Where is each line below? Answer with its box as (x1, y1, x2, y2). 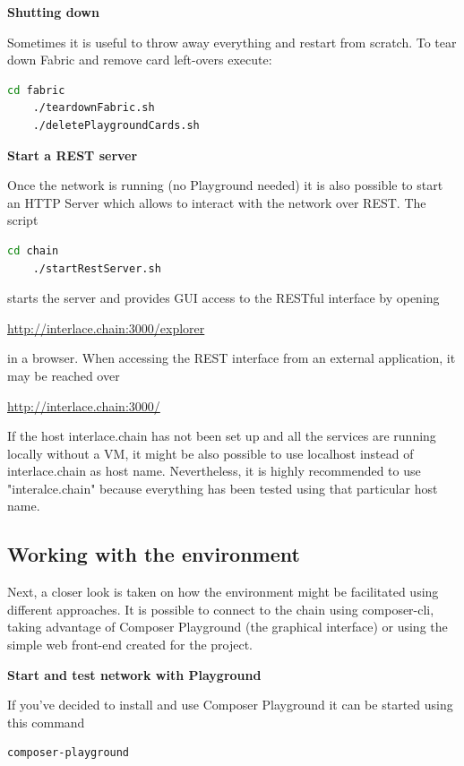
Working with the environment (7, 540, 300, 568)
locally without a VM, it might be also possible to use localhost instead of (7, 443, 414, 462)
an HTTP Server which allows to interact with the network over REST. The (7, 193, 426, 211)
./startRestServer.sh (32, 262, 161, 275)
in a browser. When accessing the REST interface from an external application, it (7, 349, 456, 367)
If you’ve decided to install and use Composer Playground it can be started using (7, 695, 453, 714)
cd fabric (7, 83, 65, 97)
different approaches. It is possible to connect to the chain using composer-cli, (7, 599, 434, 618)
